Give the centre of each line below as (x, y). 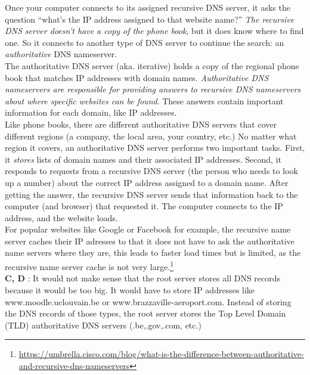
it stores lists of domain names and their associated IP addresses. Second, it (143, 159)
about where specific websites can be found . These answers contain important (144, 100)
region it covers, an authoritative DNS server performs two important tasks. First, (155, 148)
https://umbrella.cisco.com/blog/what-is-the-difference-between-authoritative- (161, 354)
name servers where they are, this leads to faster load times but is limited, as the (153, 252)
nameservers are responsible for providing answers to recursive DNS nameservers (153, 89)
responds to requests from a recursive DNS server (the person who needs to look (151, 171)
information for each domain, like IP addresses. (91, 112)
